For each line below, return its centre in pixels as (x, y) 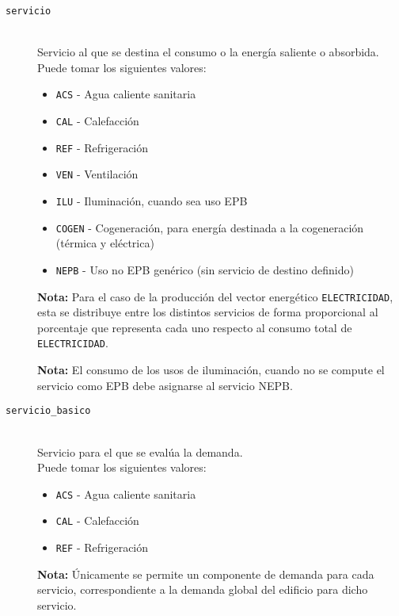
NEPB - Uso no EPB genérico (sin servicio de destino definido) (205, 269)
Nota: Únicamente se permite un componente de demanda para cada (206, 574)
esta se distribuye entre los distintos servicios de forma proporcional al (208, 312)
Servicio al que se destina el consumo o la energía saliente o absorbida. (208, 52)
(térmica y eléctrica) (105, 243)
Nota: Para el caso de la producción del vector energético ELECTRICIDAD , (215, 296)
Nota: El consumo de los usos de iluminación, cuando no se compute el (211, 370)
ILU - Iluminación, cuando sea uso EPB (152, 201)
